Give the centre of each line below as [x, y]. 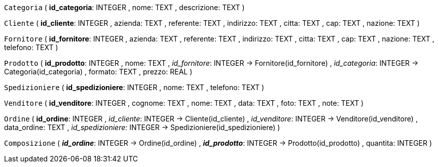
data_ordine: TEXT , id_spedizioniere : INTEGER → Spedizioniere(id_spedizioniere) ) [142, 127]
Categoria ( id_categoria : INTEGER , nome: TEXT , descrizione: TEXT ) [124, 7]
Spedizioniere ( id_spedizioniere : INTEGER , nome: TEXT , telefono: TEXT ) [134, 87]
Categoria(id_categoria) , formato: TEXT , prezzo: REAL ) [98, 72]
